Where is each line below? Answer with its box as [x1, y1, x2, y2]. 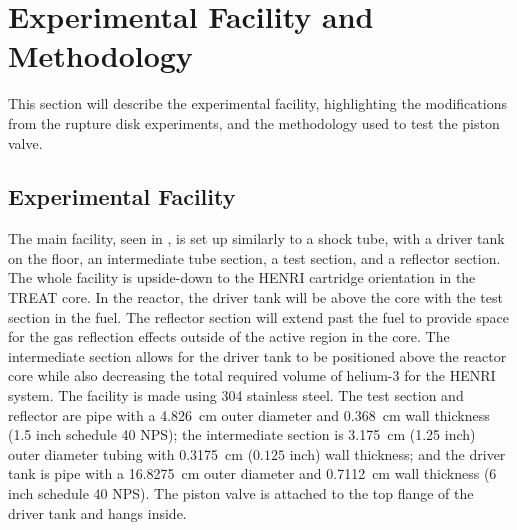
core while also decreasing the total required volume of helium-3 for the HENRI [8, 365, 496, 386]
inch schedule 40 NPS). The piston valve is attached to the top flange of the [8, 483, 474, 504]
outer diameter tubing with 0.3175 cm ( [8, 443, 254, 464]
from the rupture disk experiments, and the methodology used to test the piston [8, 112, 500, 133]
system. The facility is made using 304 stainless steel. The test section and [8, 385, 464, 406]
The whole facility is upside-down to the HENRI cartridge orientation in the [8, 267, 476, 288]
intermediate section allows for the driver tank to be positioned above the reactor [8, 345, 507, 366]
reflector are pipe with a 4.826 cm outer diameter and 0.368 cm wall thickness [8, 404, 490, 425]
